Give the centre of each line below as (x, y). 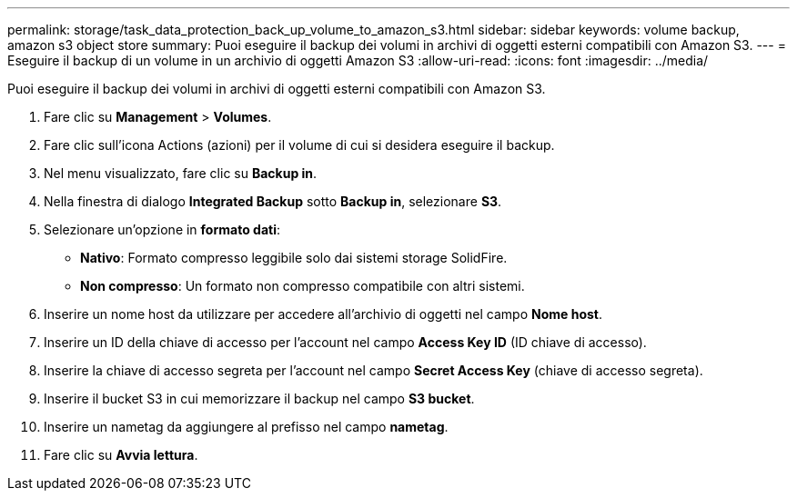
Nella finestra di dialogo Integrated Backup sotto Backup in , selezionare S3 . (273, 201)
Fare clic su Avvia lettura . (121, 455)
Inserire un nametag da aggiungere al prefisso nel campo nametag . (246, 427)
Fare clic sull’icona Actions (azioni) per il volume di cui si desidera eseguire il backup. (299, 145)
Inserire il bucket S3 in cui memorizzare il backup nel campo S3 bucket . (259, 398)
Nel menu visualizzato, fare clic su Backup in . (181, 173)
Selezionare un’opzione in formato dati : (162, 229)
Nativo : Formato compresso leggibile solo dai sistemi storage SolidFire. (294, 258)
